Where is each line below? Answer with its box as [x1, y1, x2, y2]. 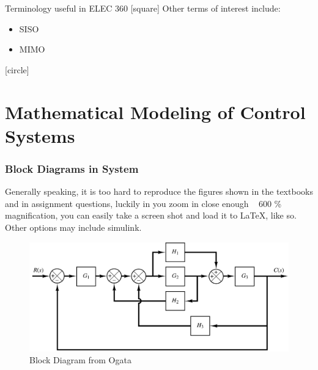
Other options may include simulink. [5, 220, 142, 233]
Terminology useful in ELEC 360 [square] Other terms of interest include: [5, 2, 281, 14]
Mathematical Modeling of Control [5, 99, 306, 124]
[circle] [5, 63, 29, 76]
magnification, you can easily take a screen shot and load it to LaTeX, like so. [5, 209, 297, 222]
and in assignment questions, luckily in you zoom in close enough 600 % [5, 197, 282, 209]
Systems [5, 123, 75, 148]
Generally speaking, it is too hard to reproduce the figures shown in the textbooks [5, 185, 313, 198]
